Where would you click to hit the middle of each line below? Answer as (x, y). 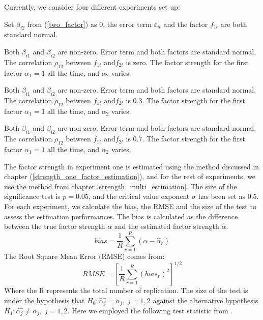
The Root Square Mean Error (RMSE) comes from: (84, 256)
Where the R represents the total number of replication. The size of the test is (126, 290)
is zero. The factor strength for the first (187, 62)
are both (234, 24)
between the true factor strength (55, 226)
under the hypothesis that (45, 300)
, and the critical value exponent (139, 196)
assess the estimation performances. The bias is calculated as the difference (121, 216)
